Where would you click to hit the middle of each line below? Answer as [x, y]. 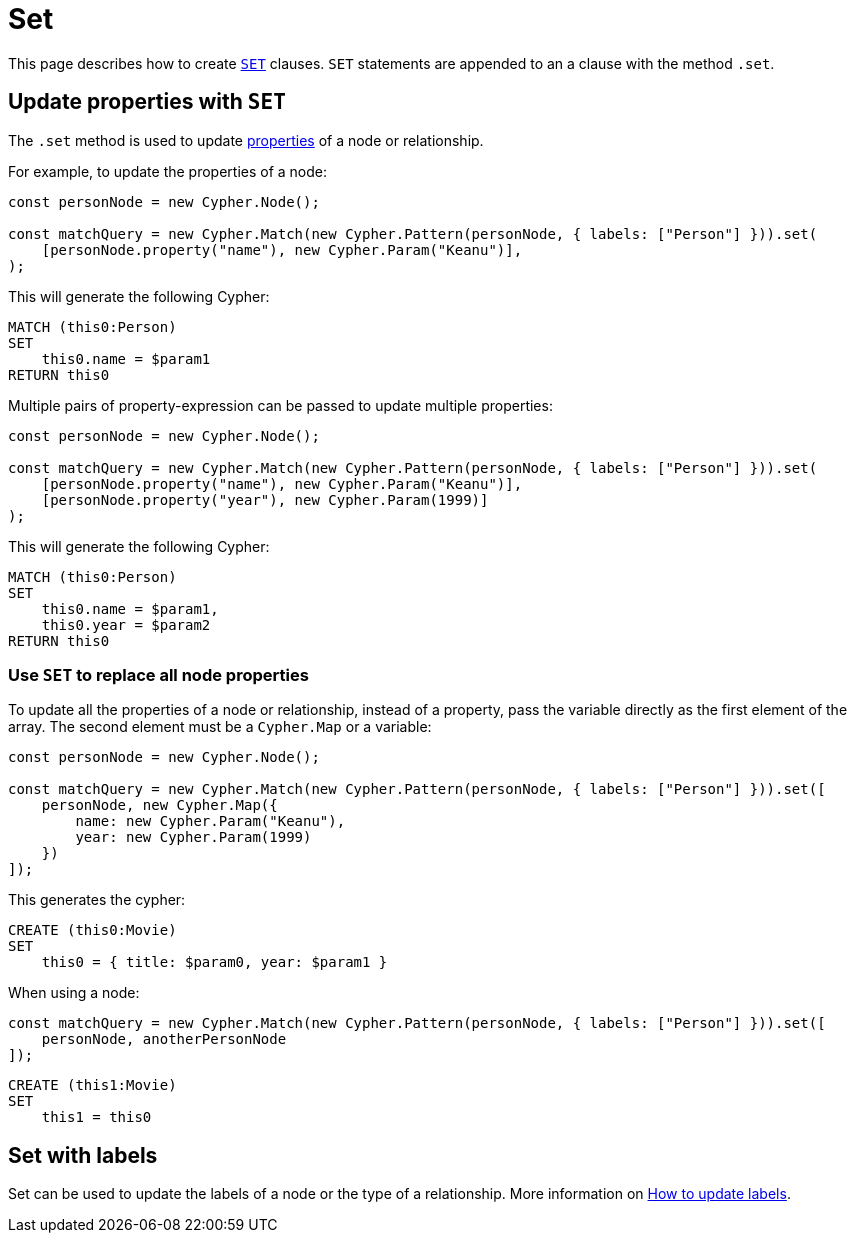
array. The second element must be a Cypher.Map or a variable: [220, 727]
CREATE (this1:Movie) [92, 1085]
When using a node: [74, 993]
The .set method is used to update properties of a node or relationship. [246, 140]
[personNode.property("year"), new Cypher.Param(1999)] [265, 499]
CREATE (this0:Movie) [92, 930]
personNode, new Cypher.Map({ [159, 805]
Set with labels [83, 1155]
